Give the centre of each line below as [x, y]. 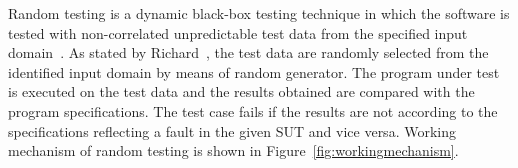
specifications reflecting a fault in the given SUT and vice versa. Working [232, 130]
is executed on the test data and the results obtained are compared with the [241, 91]
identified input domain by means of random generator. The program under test [254, 71]
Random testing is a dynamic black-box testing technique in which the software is [259, 13]
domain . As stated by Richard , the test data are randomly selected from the [248, 52]
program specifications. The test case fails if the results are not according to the [253, 110]
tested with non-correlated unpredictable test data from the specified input [238, 32]
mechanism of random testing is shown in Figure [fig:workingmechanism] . [233, 150]
